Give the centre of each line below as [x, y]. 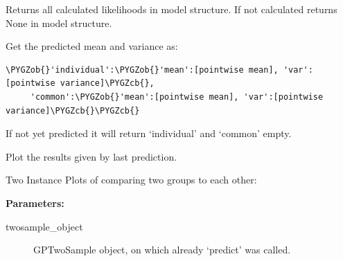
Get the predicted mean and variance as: [92, 46]
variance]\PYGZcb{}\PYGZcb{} [73, 110]
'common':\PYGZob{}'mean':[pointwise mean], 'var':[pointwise [177, 97]
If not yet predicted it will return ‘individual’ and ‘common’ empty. [149, 133]
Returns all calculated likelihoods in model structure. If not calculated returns [171, 9]
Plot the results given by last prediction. [91, 156]
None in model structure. [59, 22]
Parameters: [35, 202]
